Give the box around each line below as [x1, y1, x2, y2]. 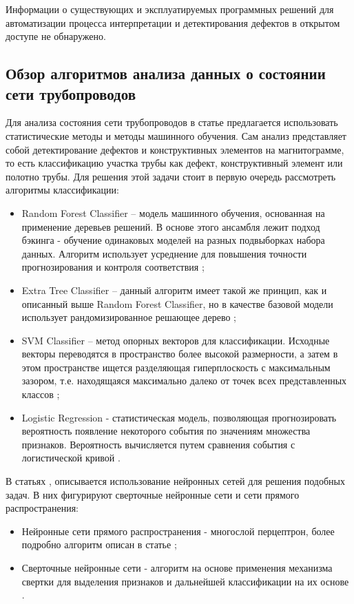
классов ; [21, 387, 60, 402]
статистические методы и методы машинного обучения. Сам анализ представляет [6, 128, 346, 143]
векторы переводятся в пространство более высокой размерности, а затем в [21, 346, 338, 361]
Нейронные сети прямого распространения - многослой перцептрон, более [21, 523, 335, 538]
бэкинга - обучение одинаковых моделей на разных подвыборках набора [21, 233, 325, 247]
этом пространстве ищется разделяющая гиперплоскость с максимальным [21, 360, 331, 374]
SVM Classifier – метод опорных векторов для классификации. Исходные [21, 333, 330, 347]
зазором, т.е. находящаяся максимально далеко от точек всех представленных [21, 373, 347, 388]
